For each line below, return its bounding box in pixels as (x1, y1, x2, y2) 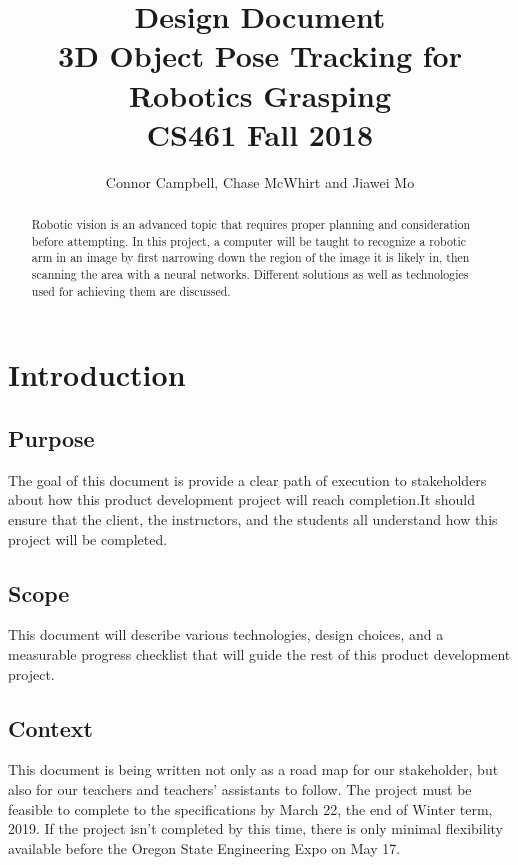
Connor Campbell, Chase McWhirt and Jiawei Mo (105, 171, 415, 192)
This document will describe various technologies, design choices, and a (8, 624, 444, 645)
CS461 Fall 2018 (146, 113, 374, 154)
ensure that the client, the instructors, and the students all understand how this (8, 508, 498, 529)
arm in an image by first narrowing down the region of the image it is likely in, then (31, 249, 470, 266)
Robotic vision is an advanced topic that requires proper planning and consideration (31, 216, 471, 233)
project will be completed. (8, 528, 168, 549)
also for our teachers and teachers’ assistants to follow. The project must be (8, 778, 472, 799)
